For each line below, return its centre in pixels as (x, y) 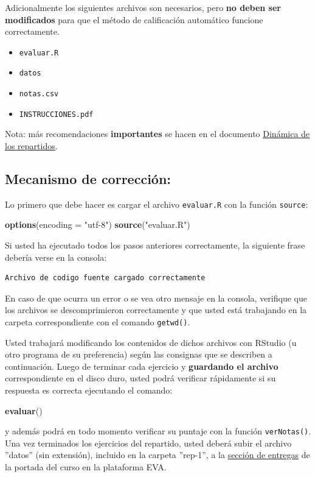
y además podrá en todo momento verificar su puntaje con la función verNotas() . (158, 431)
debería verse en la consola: (56, 257)
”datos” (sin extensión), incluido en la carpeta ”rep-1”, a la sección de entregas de (157, 455)
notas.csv (39, 94)
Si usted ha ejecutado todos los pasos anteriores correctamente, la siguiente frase (155, 245)
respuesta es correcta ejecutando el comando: (89, 390)
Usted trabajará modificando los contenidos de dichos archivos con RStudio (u (151, 342)
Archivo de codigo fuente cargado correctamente (105, 278)
